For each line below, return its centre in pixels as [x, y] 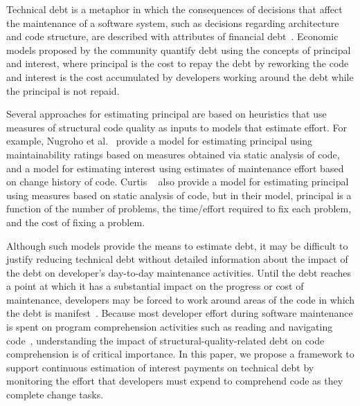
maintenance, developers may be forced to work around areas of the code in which [181, 299]
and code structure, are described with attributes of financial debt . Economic [172, 36]
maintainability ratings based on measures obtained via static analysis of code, [173, 154]
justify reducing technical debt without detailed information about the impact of [177, 259]
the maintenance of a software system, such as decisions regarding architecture [173, 22]
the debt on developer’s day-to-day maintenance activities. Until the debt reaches [179, 272]
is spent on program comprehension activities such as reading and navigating [170, 327]
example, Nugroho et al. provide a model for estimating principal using [160, 141]
